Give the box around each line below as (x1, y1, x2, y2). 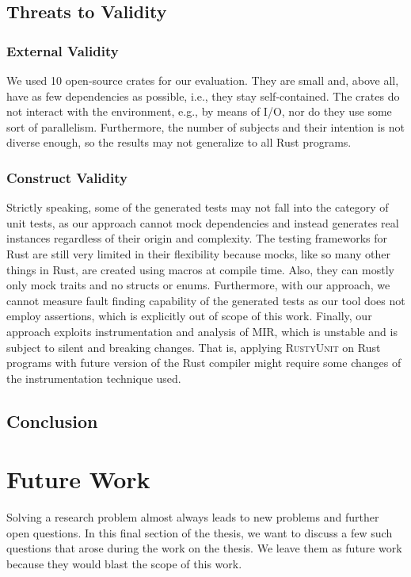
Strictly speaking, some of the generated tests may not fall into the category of (6, 199, 389, 216)
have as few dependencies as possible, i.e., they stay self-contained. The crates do (6, 87, 400, 104)
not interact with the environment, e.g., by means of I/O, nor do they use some (6, 103, 392, 120)
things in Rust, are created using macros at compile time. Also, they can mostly (6, 261, 394, 277)
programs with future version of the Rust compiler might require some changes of (6, 354, 401, 371)
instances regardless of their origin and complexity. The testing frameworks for (6, 230, 388, 246)
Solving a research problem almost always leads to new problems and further (6, 509, 379, 525)
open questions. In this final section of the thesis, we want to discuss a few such (6, 524, 393, 541)
